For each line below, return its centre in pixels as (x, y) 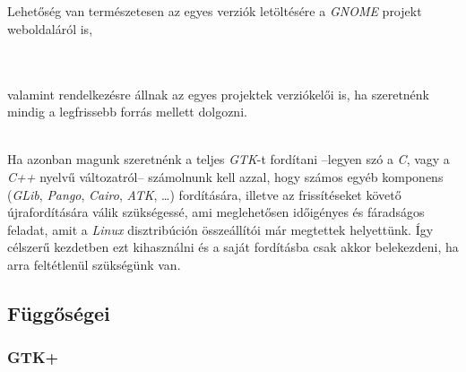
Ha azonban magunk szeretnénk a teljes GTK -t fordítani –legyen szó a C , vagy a (229, 159)
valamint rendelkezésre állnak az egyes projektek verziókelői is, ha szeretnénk (219, 94)
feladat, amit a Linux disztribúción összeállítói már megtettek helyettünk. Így (220, 229)
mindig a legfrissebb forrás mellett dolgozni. (127, 112)
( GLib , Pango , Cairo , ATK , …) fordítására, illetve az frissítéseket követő (204, 194)
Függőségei (59, 312)
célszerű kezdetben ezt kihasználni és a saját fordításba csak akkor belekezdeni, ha (233, 247)
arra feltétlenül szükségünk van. (94, 264)
